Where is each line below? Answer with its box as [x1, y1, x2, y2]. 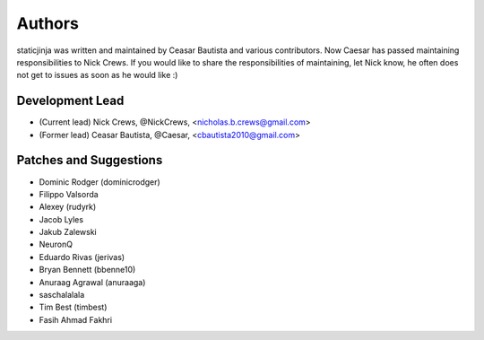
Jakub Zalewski [39, 227, 98, 238]
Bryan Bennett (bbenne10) [39, 265, 136, 275]
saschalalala [39, 290, 85, 301]
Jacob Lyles [39, 214, 84, 224]
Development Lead [16, 93, 125, 109]
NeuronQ [39, 239, 73, 250]
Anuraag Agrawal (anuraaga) [39, 276, 146, 287]
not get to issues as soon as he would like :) [16, 70, 178, 81]
